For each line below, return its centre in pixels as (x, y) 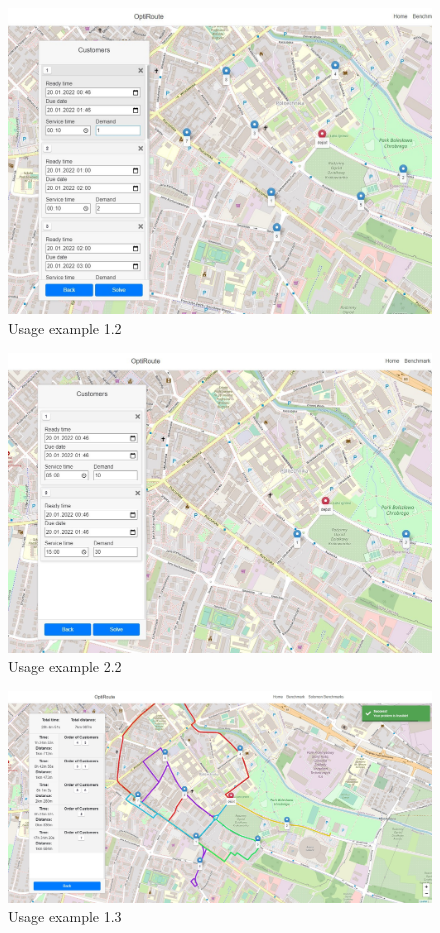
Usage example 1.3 (65, 916)
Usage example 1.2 (65, 328)
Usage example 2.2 (65, 666)
